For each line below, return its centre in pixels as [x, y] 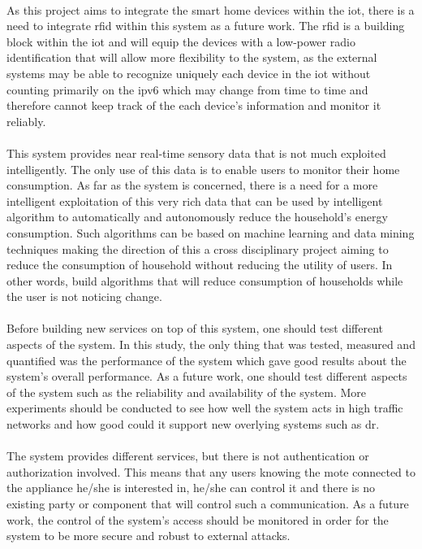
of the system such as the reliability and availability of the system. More [187, 392]
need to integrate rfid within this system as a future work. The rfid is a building [206, 26]
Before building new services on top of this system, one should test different [195, 328]
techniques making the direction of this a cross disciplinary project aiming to [198, 248]
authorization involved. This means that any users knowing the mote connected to [211, 471]
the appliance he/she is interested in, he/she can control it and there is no [191, 488]
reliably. [26, 121]
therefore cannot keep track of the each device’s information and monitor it [194, 105]
